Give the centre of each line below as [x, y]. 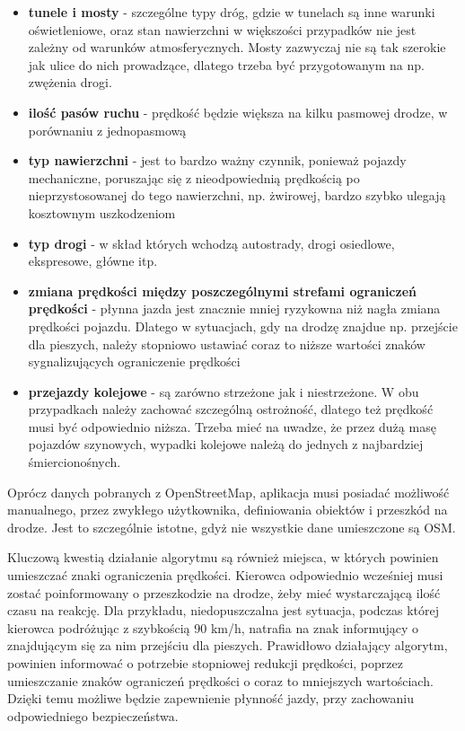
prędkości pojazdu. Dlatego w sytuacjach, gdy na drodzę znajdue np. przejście [243, 326]
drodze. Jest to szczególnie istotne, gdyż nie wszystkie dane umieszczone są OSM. [232, 527]
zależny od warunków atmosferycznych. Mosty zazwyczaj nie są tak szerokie [237, 47]
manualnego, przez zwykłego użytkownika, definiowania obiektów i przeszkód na [228, 510]
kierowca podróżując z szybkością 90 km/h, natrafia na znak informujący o [213, 627]
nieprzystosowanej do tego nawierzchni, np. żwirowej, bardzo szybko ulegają [237, 195]
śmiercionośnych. [75, 462]
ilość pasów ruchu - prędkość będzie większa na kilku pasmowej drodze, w [238, 112]
